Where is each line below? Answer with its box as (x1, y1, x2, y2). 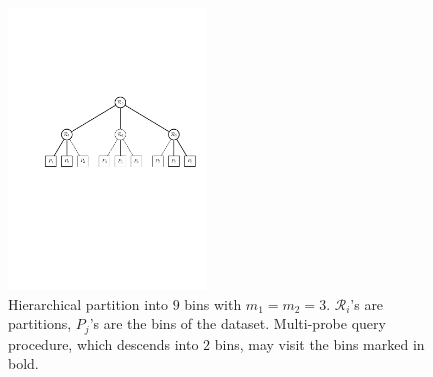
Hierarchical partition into (8, 293, 168, 314)
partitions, (8, 313, 72, 334)
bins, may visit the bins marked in (214, 333, 425, 354)
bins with (184, 293, 242, 314)
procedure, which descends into (8, 333, 199, 354)
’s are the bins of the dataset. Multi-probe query (89, 313, 386, 334)
